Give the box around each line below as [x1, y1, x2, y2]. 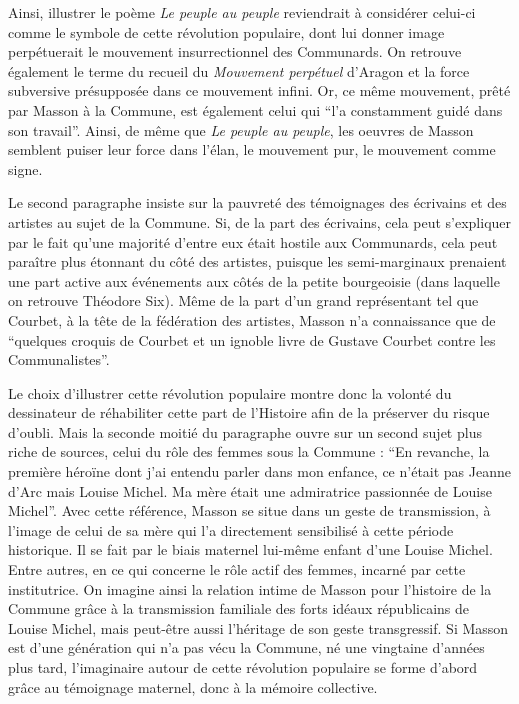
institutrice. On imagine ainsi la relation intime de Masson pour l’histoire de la [8, 578, 492, 599]
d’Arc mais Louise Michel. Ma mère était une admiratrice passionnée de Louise [8, 480, 492, 501]
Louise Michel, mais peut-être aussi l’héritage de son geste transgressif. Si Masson [8, 617, 509, 638]
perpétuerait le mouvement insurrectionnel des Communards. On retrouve [8, 41, 462, 62]
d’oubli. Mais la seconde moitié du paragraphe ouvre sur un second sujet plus [8, 421, 482, 442]
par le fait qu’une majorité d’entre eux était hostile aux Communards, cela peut [8, 231, 498, 252]
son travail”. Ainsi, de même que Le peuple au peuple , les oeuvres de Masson [8, 119, 474, 140]
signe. [8, 158, 43, 179]
